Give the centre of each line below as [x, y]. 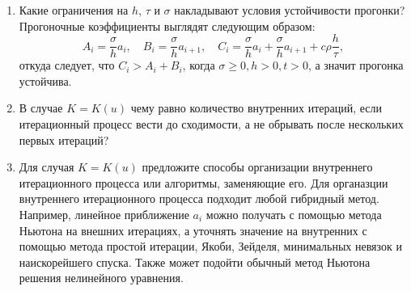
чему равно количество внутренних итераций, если [256, 108]
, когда [199, 65]
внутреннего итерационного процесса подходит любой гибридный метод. [199, 198]
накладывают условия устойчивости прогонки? [290, 10]
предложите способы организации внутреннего [257, 167]
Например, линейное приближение [104, 214]
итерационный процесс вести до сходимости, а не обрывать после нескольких [211, 124]
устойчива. [45, 80]
